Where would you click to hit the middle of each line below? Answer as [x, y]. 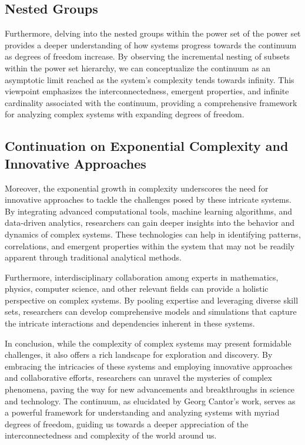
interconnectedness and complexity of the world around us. [111, 435]
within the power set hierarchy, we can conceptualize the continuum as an [138, 67]
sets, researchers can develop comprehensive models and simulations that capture [151, 311]
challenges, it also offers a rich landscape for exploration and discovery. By [139, 355]
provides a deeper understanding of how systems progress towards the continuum [151, 44]
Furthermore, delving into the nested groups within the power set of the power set [153, 33]
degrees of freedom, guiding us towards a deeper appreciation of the [127, 423]
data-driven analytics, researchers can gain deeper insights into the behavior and [150, 222]
